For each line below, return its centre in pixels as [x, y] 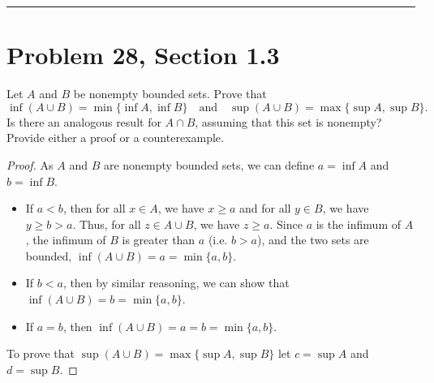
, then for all [94, 208]
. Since [286, 224]
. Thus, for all [107, 224]
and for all [265, 208]
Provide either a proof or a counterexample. [115, 138]
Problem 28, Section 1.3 [143, 55]
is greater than [159, 240]
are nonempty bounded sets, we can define [209, 164]
